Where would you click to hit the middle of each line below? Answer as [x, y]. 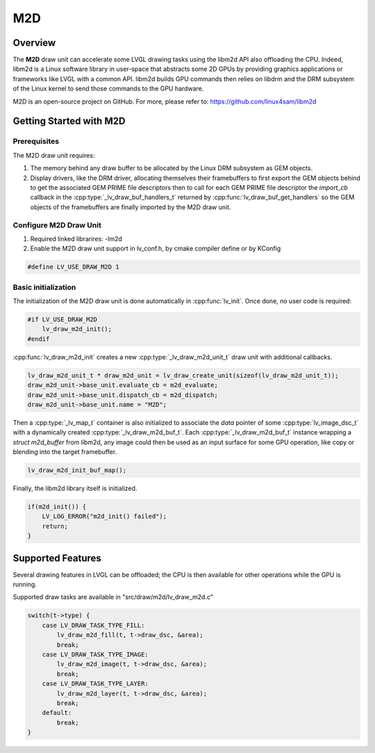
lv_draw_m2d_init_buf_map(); [77, 470]
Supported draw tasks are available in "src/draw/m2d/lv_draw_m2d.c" [113, 597]
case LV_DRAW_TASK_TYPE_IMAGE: [95, 655]
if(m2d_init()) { [57, 507]
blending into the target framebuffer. [65, 452]
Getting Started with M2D [69, 121]
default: [57, 713]
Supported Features [57, 558]
